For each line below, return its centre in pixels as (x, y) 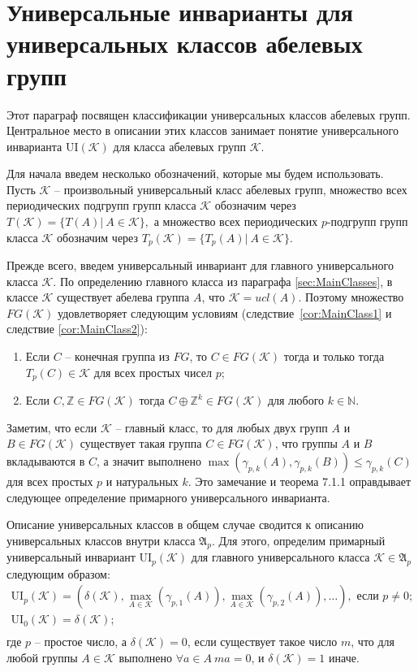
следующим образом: (58, 573)
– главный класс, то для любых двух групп (222, 427)
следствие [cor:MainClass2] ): (77, 329)
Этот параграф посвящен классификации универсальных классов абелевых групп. (209, 114)
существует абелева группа (123, 297)
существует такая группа (141, 443)
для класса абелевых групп (180, 146)
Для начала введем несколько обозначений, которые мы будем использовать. (195, 173)
